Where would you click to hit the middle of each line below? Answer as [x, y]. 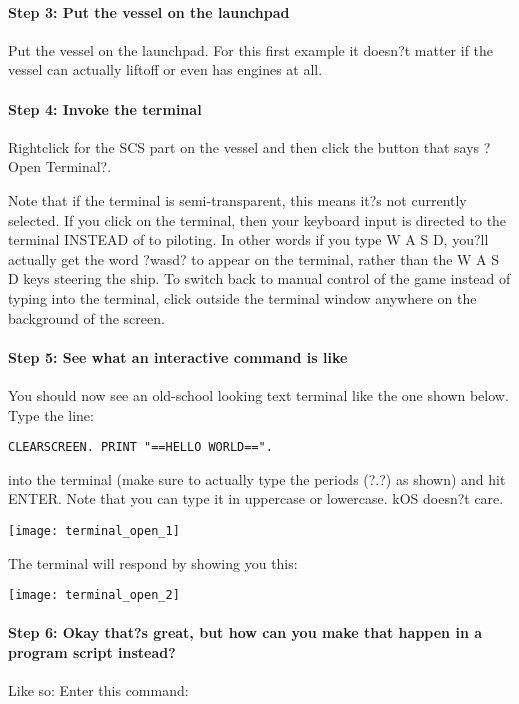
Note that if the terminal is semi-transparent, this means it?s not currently [237, 199]
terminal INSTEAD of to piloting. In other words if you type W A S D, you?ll [248, 239]
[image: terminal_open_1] [94, 530]
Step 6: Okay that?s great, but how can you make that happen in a [245, 632]
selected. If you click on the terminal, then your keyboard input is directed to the [257, 219]
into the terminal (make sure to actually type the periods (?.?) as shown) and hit [257, 478]
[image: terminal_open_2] [94, 595]
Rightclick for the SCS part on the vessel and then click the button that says [244, 146]
